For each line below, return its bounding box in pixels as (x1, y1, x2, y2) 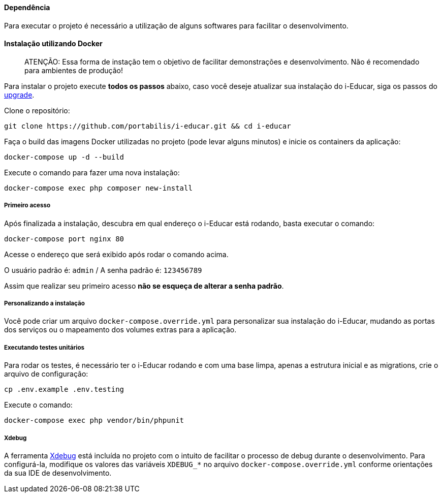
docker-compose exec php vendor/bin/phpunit (4, 416, 184, 425)
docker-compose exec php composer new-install (4, 183, 193, 192)
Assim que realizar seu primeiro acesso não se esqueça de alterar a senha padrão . (4, 281, 284, 290)
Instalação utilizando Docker (4, 39, 103, 48)
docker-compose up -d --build (4, 152, 124, 161)
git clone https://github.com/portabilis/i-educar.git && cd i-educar (4, 121, 291, 130)
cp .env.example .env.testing (4, 385, 124, 394)
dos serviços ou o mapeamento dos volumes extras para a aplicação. (4, 325, 237, 334)
